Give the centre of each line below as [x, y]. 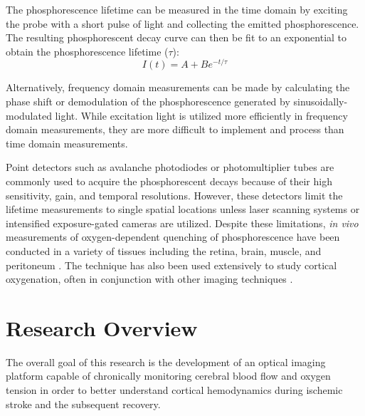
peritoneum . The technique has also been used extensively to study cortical [171, 265]
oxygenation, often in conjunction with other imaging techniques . [149, 279]
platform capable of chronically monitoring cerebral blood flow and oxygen [168, 376]
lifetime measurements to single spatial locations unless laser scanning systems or [183, 209]
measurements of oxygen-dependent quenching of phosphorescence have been [173, 237]
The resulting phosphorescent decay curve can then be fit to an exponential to [176, 37]
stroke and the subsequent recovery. [83, 404]
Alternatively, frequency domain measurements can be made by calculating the [178, 87]
